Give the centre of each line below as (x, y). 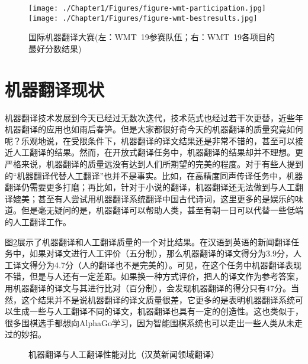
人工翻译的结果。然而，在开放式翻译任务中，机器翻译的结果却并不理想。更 (158, 152)
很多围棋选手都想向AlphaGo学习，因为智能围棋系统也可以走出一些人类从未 (150, 322)
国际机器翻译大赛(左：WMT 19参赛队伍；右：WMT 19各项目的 (152, 37)
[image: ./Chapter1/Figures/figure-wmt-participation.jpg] (147, 8)
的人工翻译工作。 (38, 221)
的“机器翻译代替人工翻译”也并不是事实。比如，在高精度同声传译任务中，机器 (154, 175)
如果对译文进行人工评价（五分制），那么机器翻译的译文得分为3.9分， (161, 253)
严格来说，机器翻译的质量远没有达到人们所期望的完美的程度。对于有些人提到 (154, 164)
